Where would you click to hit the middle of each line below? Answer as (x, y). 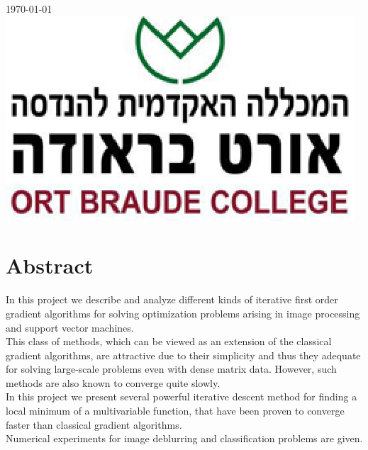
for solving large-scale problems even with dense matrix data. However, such (171, 369)
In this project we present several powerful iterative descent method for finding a (182, 396)
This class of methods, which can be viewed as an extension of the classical (169, 341)
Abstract (50, 265)
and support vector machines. (70, 327)
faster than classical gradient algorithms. (94, 424)
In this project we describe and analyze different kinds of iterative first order (172, 299)
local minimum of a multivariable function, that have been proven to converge (175, 411)
